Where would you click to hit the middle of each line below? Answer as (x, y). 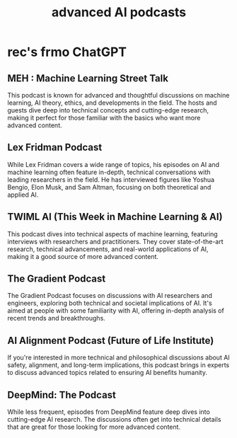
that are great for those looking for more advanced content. (94, 427)
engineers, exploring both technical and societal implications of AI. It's (110, 303)
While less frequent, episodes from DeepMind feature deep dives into (109, 412)
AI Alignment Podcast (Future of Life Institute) (111, 340)
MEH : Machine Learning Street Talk (88, 78)
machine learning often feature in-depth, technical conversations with (109, 172)
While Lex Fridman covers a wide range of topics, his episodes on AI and (114, 164)
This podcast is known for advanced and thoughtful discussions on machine (118, 95)
